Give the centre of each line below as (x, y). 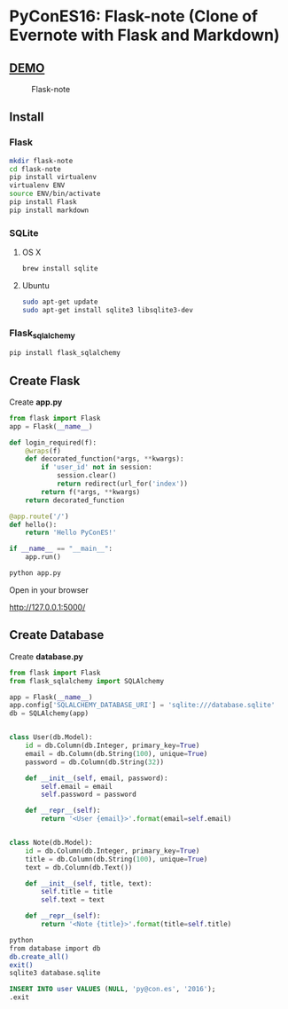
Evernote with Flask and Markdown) (145, 35)
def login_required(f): (53, 442)
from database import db (55, 948)
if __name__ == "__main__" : (61, 549)
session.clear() (86, 476)
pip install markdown (49, 210)
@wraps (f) (43, 451)
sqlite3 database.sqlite (55, 974)
